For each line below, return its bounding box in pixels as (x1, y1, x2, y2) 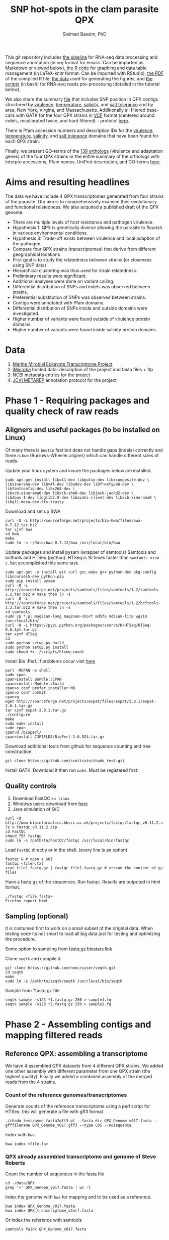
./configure (5, 712, 30, 717)
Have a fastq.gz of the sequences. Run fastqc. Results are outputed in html (5, 878, 160, 884)
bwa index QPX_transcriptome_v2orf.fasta (5, 1208, 94, 1213)
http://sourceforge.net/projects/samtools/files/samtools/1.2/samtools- (5, 587, 161, 592)
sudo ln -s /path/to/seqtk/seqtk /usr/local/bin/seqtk (5, 979, 123, 984)
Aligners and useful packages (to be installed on (5, 426, 160, 434)
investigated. (12, 310, 40, 317)
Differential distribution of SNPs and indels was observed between (12, 283, 150, 289)
